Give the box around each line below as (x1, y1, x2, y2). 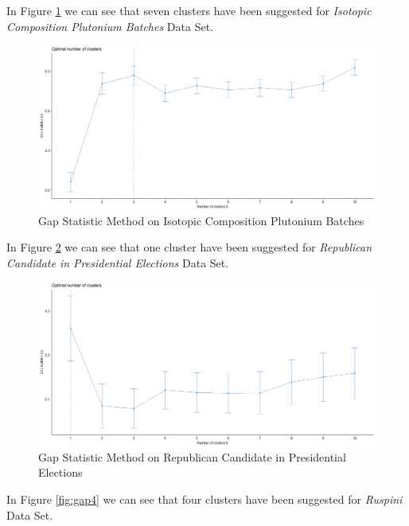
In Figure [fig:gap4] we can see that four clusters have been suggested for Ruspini (6, 490, 403, 507)
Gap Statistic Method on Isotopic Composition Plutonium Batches (38, 212, 364, 228)
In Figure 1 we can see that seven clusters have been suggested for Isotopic (6, 2, 372, 18)
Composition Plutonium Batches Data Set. (6, 18, 214, 34)
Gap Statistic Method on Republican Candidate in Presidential (38, 448, 346, 465)
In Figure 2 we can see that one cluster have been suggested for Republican (6, 239, 372, 255)
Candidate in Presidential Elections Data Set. (6, 254, 229, 271)
